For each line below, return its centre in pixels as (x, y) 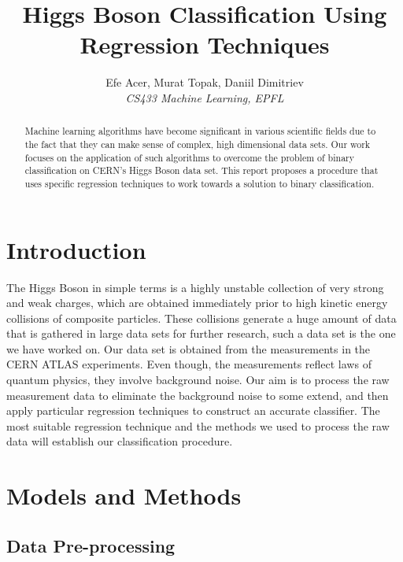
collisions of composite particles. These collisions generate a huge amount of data (201, 318)
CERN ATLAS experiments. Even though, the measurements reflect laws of (189, 364)
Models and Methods (124, 495)
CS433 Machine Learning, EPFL (205, 97)
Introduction (76, 249)
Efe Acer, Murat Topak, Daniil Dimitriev (205, 82)
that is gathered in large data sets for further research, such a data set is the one (201, 333)
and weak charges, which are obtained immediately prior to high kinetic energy (197, 303)
